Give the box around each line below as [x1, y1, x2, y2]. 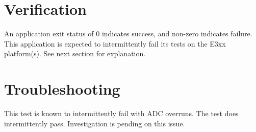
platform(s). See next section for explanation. [4, 48, 146, 59]
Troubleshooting [4, 78, 120, 99]
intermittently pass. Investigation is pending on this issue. [4, 118, 185, 128]
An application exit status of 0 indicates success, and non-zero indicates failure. [4, 28, 252, 39]
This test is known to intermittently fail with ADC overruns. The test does [4, 108, 239, 119]
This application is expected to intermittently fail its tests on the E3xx [4, 38, 226, 49]
